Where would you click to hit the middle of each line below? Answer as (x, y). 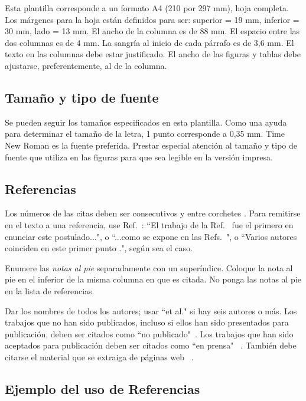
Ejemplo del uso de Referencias (102, 388)
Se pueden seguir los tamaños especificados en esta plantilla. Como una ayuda (146, 122)
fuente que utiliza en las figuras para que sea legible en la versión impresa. (139, 157)
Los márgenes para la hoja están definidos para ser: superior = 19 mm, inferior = (152, 19)
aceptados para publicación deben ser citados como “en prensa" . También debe (151, 345)
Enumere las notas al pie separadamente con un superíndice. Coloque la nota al (149, 267)
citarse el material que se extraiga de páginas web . (99, 356)
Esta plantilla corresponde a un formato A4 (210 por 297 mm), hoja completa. (147, 8)
